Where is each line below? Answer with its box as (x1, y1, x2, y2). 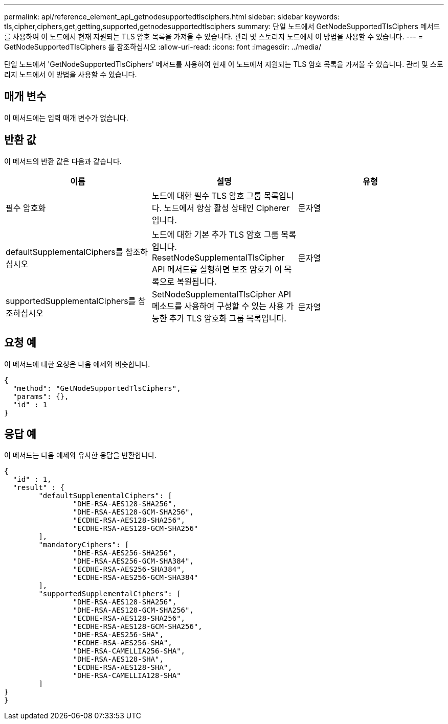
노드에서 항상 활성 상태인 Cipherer (164, 202, 289, 213)
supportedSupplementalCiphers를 (6, 295, 136, 306)
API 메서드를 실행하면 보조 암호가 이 (151, 264, 282, 274)
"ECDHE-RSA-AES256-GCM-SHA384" (73, 573, 198, 582)
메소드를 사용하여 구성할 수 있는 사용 (151, 300, 284, 311)
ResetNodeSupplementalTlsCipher (151, 252, 285, 263)
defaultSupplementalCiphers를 (6, 246, 123, 257)
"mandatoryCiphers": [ (38, 541, 129, 549)
